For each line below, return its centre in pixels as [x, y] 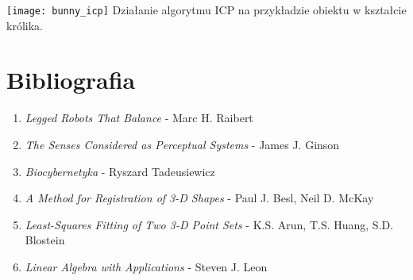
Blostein [45, 240]
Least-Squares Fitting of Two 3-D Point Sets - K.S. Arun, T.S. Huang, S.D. [209, 224]
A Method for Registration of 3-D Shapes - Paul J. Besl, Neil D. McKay [199, 198]
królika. [25, 25]
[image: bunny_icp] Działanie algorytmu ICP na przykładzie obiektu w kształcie [206, 10]
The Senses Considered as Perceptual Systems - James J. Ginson [182, 144]
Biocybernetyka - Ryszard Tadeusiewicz [120, 171]
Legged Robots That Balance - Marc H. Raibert [139, 118]
